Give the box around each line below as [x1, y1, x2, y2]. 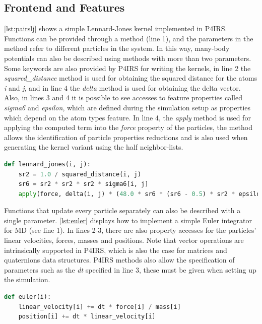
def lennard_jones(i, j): [4, 160, 91, 168]
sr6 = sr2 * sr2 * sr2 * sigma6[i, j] [18, 180, 149, 188]
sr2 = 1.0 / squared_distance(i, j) [18, 170, 142, 178]
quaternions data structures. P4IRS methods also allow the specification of [4, 254, 235, 265]
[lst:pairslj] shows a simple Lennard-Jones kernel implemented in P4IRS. [4, 23, 227, 34]
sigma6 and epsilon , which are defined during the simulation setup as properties [4, 102, 251, 112]
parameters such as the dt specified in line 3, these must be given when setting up [4, 264, 256, 275]
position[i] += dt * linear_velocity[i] [18, 313, 156, 320]
